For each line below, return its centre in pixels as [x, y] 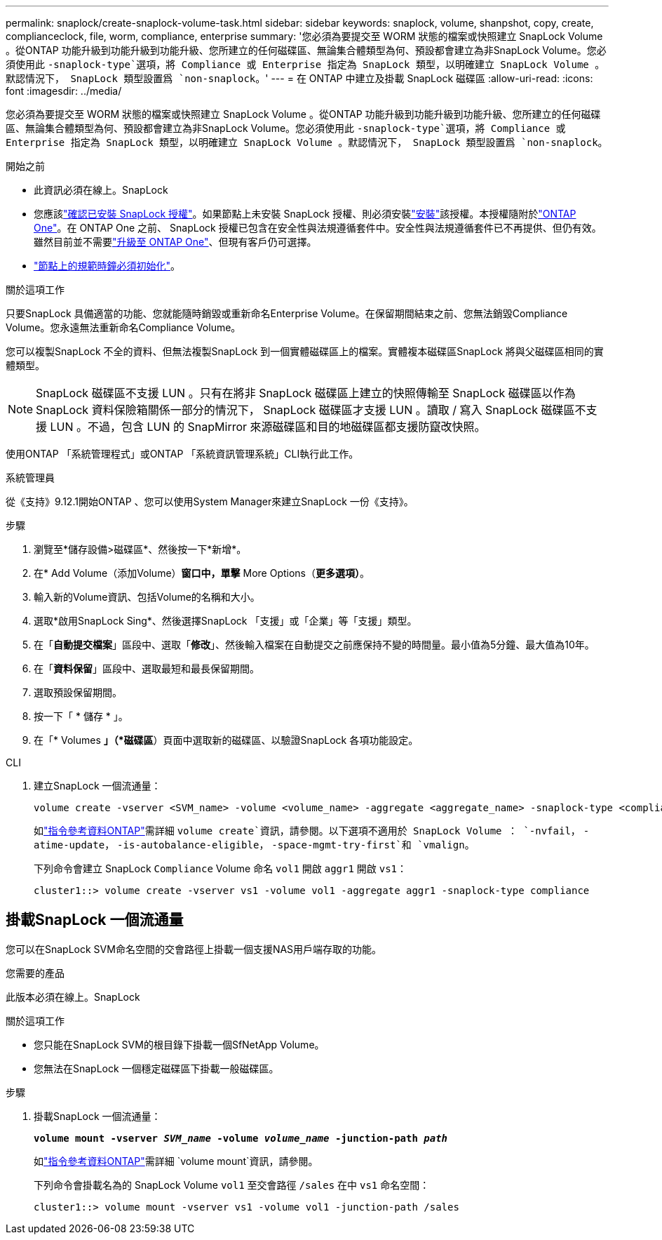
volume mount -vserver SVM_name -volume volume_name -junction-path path [241, 1138]
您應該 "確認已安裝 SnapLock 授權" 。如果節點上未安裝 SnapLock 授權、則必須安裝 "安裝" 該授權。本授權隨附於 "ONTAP [305, 214]
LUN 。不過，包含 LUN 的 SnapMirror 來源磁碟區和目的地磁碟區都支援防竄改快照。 [268, 427]
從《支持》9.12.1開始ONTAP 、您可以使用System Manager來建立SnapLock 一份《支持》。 [210, 501]
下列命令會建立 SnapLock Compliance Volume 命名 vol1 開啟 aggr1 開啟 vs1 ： [221, 868]
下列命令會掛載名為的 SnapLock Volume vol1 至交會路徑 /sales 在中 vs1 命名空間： [232, 1185]
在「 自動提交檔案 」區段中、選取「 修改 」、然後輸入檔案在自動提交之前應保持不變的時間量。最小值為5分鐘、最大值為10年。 [314, 645]
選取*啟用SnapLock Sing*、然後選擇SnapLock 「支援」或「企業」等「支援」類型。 [225, 621]
